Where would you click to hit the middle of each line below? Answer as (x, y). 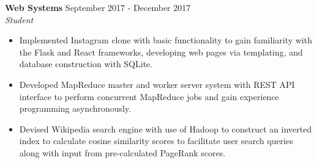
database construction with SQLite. (86, 64)
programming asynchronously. (75, 108)
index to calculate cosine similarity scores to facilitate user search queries (156, 141)
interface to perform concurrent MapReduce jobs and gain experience (149, 96)
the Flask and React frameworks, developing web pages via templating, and (161, 52)
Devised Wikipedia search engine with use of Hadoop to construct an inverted (166, 129)
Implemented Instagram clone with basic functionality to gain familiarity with (166, 40)
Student (19, 19)
